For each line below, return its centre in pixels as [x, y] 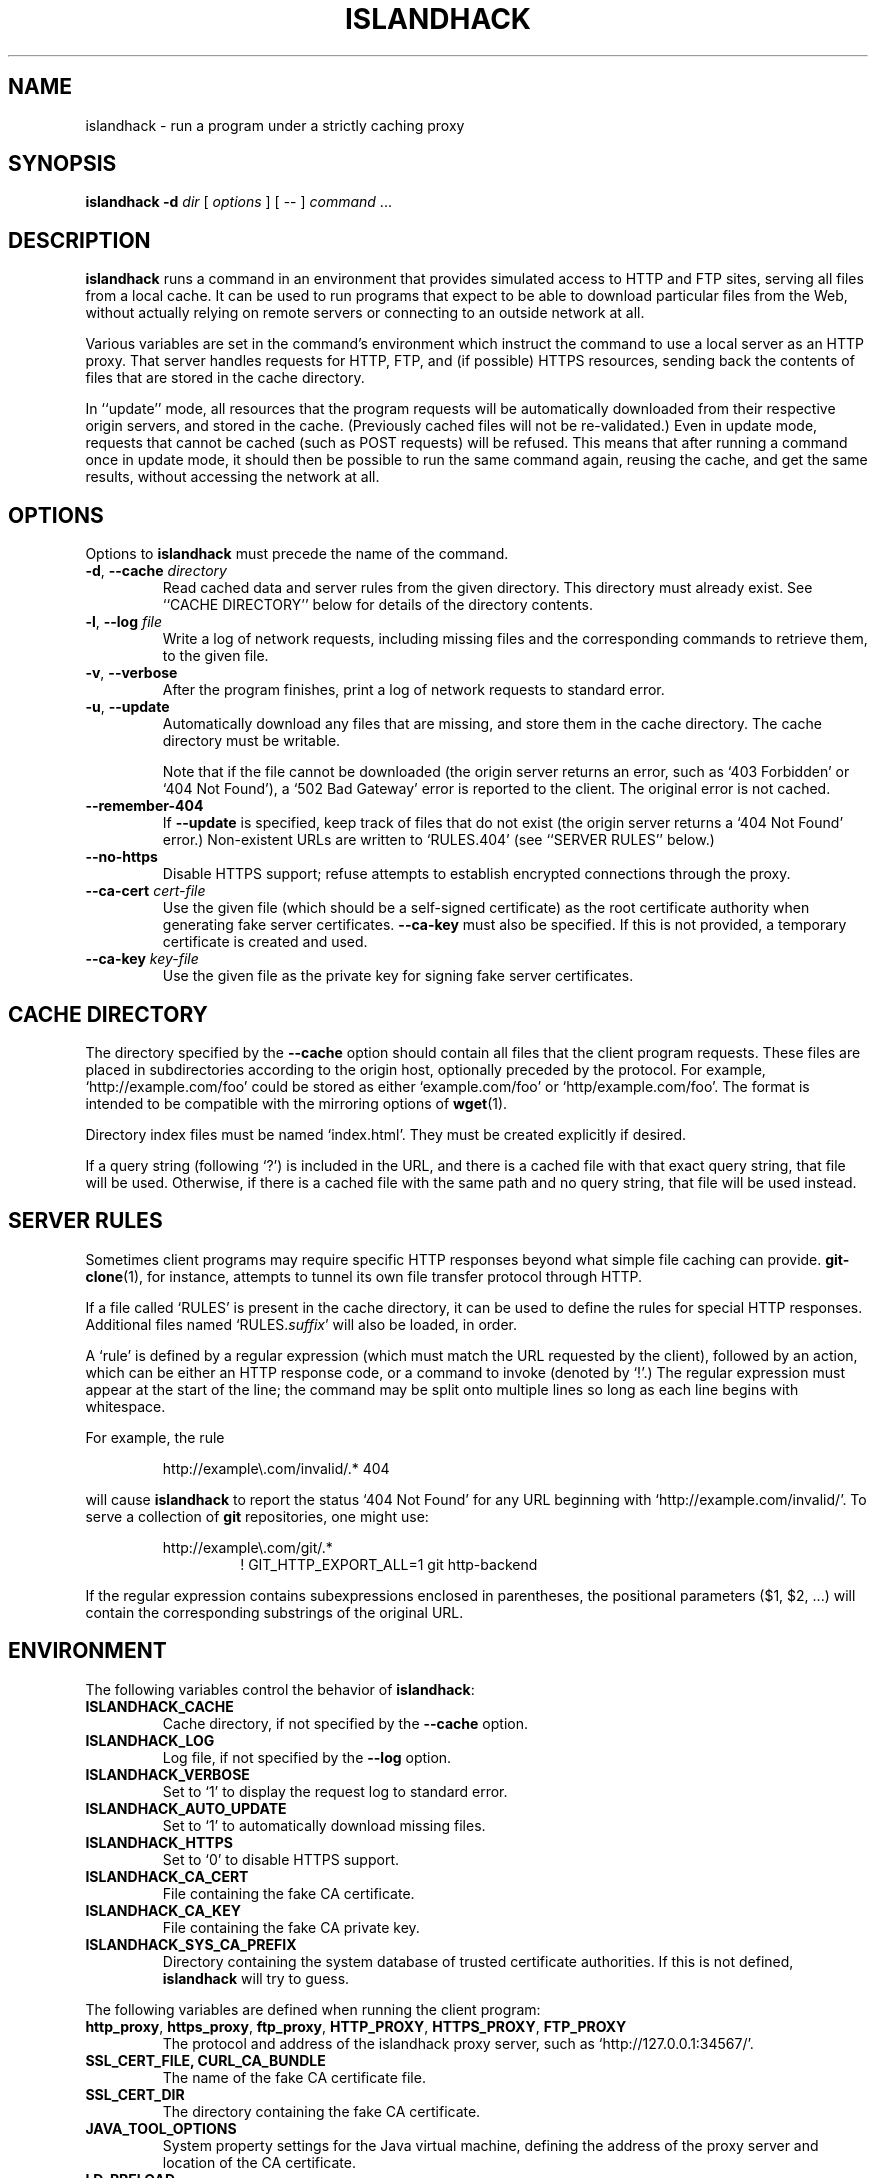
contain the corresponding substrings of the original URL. [274, 1612]
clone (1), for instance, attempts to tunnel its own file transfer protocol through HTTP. [364, 1276]
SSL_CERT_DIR [135, 2094]
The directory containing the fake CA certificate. [321, 2111]
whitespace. [125, 1406]
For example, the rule [155, 1437]
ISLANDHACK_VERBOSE [167, 1774]
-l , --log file [124, 622]
